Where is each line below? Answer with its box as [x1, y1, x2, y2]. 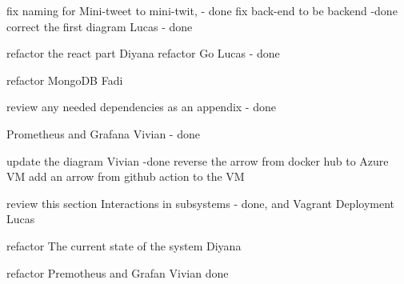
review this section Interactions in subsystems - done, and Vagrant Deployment [6, 194, 394, 211]
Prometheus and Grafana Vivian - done [6, 125, 200, 142]
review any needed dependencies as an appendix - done [6, 98, 276, 115]
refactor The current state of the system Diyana [6, 237, 242, 254]
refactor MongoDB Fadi [6, 71, 123, 88]
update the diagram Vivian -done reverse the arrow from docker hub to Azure [6, 152, 389, 169]
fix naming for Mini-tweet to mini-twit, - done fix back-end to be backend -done [6, 2, 398, 18]
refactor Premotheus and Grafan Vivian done [6, 264, 229, 281]
